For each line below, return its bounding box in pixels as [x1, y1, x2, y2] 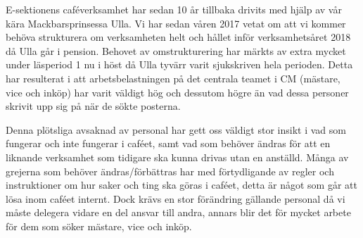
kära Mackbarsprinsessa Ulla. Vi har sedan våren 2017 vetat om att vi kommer [6, 15, 346, 30]
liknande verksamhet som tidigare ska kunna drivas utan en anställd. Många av [6, 149, 349, 164]
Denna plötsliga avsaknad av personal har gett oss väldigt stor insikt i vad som [6, 122, 346, 137]
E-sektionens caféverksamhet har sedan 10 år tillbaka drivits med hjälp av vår [6, 2, 342, 16]
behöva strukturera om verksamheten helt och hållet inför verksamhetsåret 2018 [6, 30, 351, 44]
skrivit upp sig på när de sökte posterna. [6, 99, 181, 113]
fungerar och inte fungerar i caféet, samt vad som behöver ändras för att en [6, 136, 331, 151]
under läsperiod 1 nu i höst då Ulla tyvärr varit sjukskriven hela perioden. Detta [6, 57, 353, 72]
